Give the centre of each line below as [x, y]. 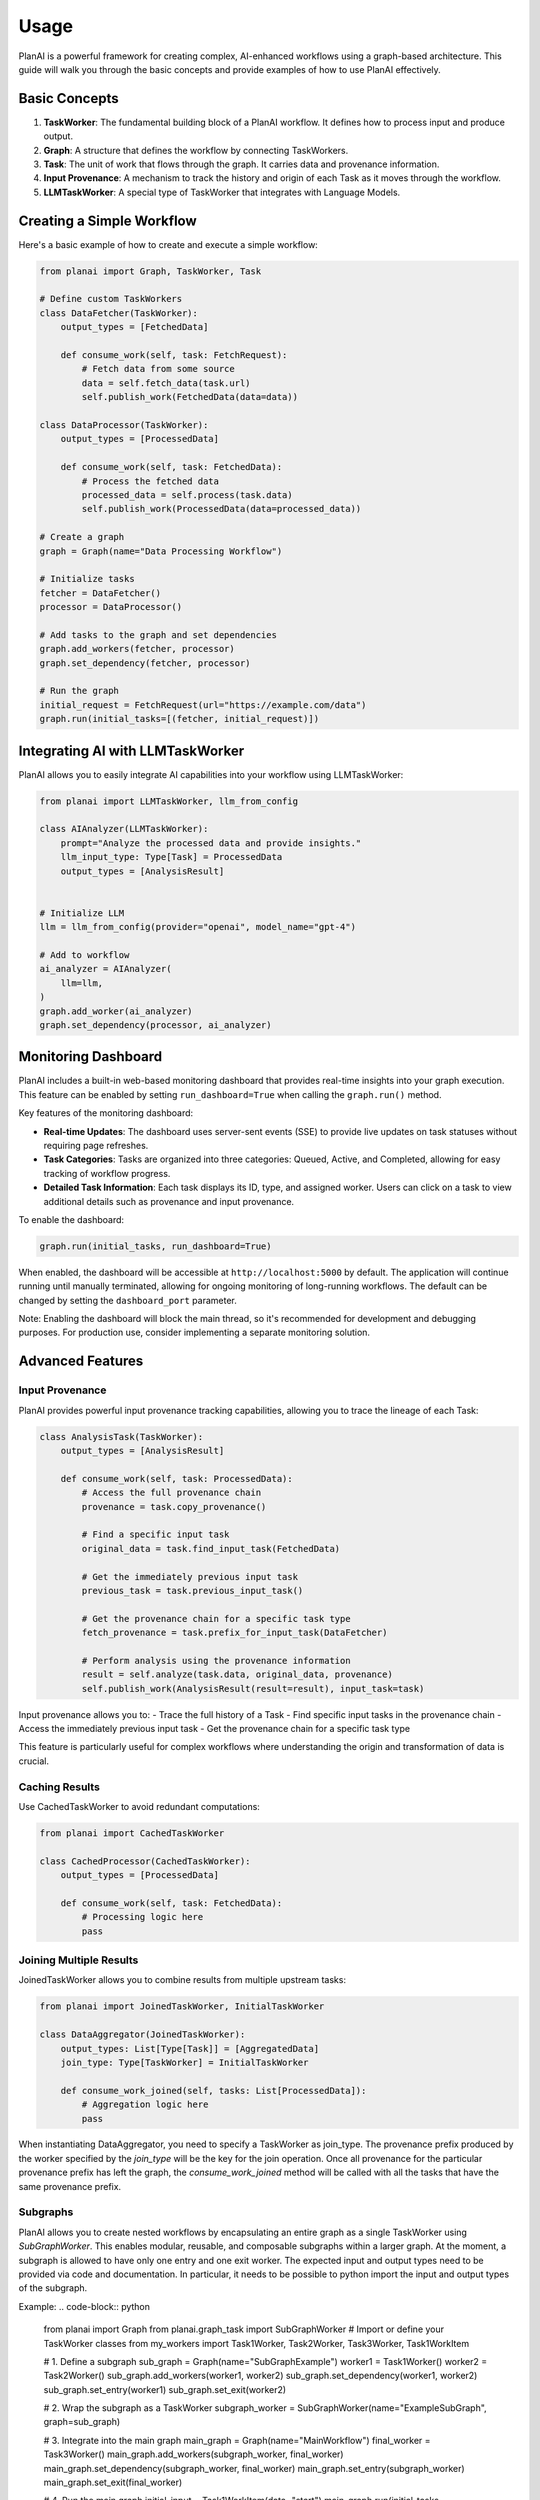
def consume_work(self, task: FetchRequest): [174, 355]
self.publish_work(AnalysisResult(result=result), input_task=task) [253, 1688]
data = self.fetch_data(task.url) [166, 383]
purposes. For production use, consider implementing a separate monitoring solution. [194, 1332]
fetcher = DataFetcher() [100, 593]
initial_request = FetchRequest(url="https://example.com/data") [203, 704]
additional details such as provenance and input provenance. [169, 1201]
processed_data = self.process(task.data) [187, 494]
